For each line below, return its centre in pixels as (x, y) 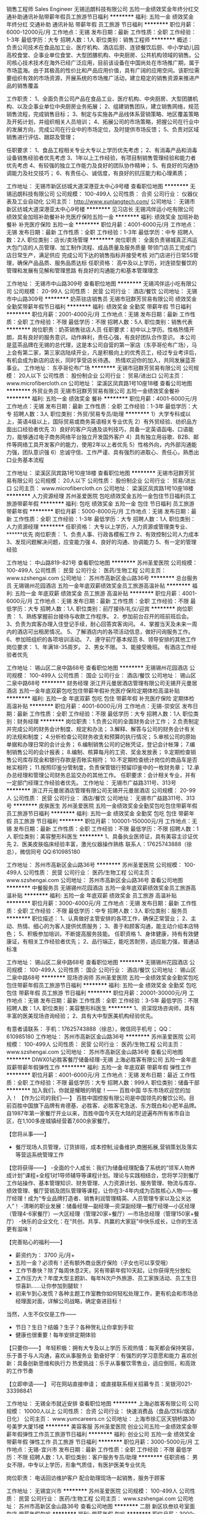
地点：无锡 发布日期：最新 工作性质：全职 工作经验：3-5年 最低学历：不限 (105, 1001)
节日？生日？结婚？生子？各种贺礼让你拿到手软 (74, 1327)
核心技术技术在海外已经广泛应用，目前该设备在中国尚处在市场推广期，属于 (105, 63)
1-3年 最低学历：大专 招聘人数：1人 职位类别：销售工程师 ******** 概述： (100, 40)
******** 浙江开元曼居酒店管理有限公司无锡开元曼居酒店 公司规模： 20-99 (101, 790)
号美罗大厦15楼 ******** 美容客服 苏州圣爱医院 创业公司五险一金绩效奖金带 (102, 1426)
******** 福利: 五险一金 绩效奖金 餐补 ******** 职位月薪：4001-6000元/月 (102, 398)
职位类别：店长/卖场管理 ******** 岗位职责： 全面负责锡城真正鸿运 (112, 240)
